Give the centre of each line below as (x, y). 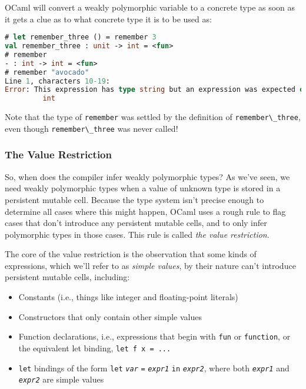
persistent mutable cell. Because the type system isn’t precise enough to (134, 199)
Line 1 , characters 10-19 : (58, 81)
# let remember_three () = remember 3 (81, 37)
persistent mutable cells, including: (67, 277)
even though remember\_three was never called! (92, 128)
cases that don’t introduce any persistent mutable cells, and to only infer (136, 223)
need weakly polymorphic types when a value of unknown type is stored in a (143, 188)
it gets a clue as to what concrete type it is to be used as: (108, 19)
